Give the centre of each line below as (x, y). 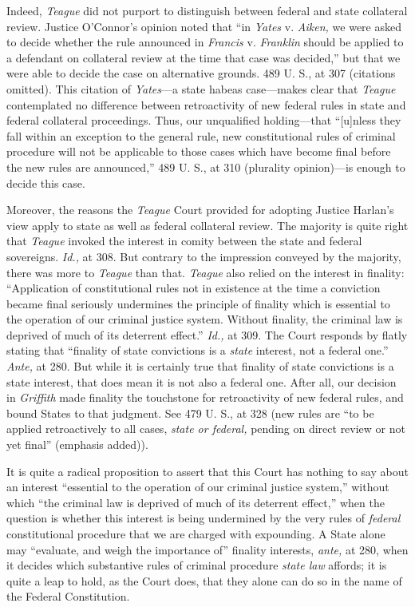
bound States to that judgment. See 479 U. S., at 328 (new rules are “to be (190, 413)
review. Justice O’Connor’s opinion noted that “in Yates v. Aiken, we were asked (204, 26)
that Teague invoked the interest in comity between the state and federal (184, 241)
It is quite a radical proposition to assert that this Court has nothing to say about (207, 471)
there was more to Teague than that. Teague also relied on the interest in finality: (206, 272)
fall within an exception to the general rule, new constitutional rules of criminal (201, 135)
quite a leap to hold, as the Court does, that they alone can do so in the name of (204, 580)
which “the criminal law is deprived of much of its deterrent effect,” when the (196, 502)
